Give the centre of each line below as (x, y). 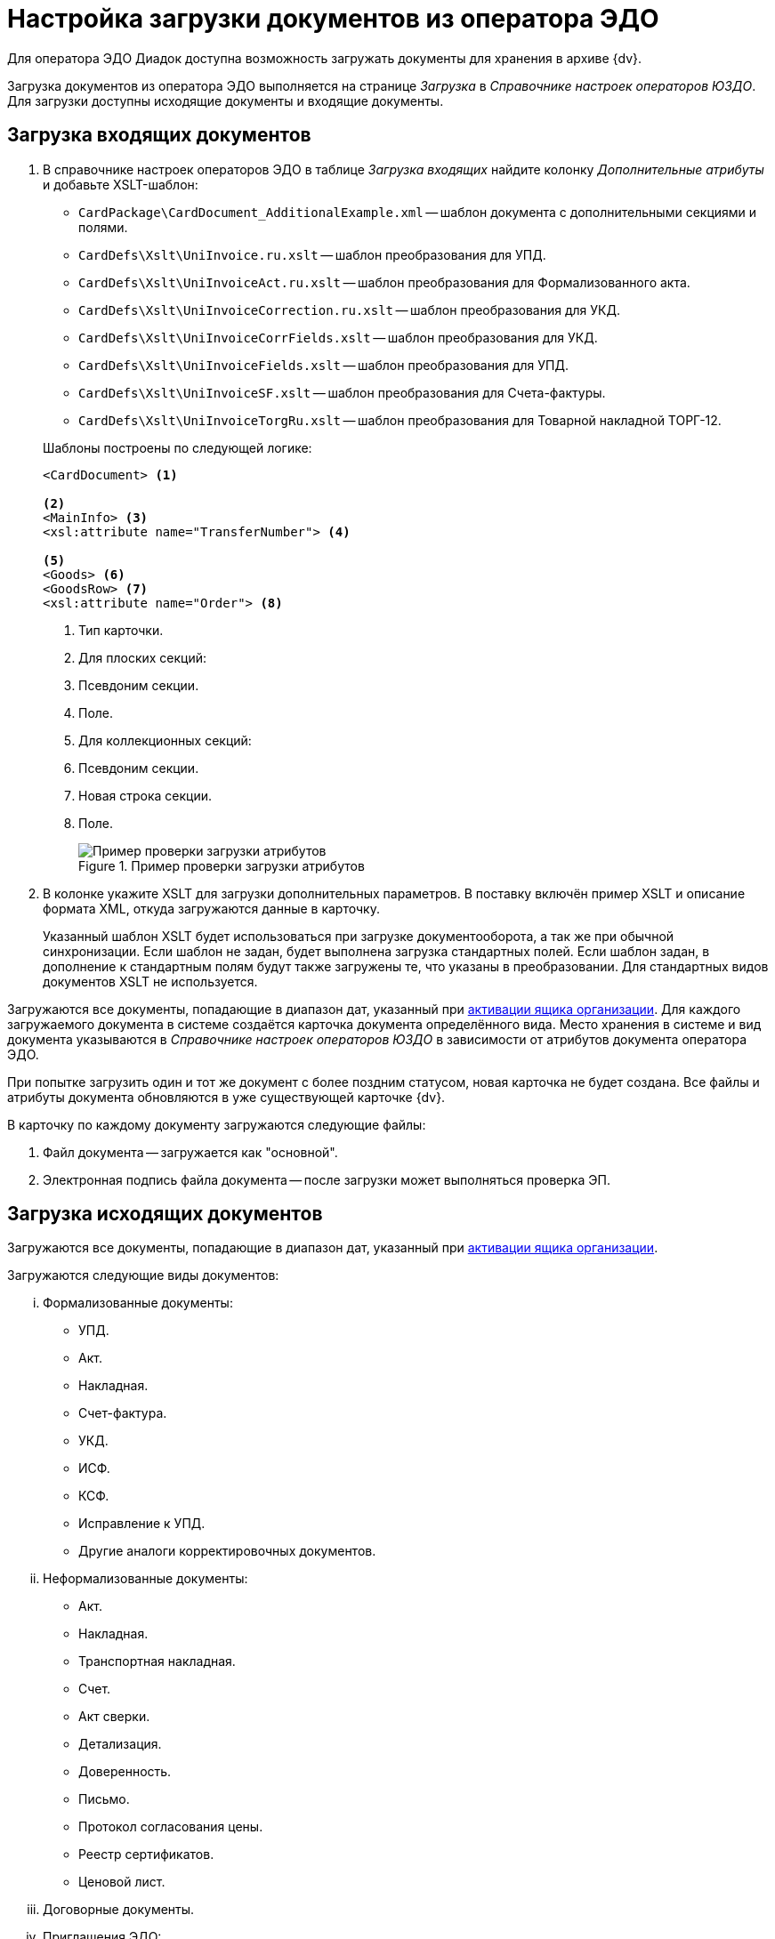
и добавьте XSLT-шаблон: (121, 184)
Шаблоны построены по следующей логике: (178, 447)
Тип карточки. (121, 630)
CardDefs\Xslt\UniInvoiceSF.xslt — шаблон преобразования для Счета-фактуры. (342, 392)
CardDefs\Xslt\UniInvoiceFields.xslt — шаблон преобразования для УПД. (323, 365)
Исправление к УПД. (142, 1524)
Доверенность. (125, 1772)
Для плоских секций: (143, 657)
